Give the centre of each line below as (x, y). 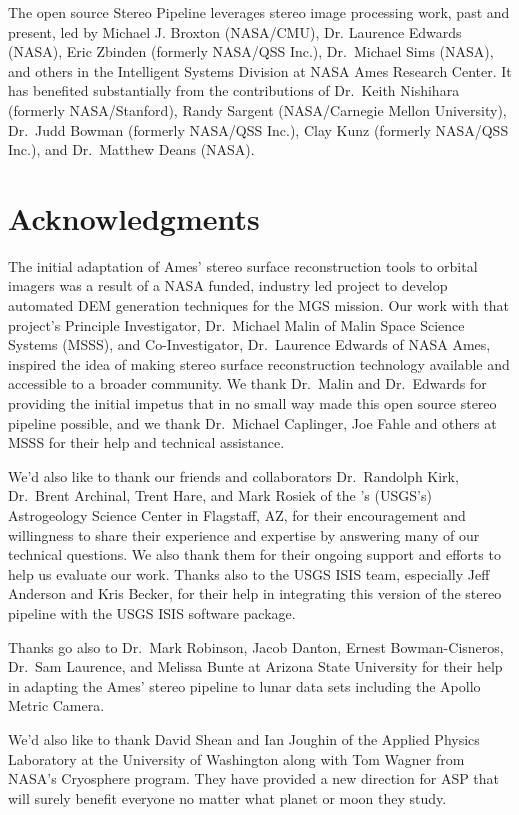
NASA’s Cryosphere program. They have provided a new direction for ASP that (254, 778)
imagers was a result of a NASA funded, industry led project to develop (228, 285)
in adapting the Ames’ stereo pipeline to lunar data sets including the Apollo (244, 685)
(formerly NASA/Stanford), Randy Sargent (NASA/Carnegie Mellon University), (257, 109)
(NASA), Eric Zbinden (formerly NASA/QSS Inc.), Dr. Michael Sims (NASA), (251, 51)
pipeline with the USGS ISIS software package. (152, 612)
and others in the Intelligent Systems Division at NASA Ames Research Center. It (260, 70)
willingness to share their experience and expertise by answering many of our (244, 534)
